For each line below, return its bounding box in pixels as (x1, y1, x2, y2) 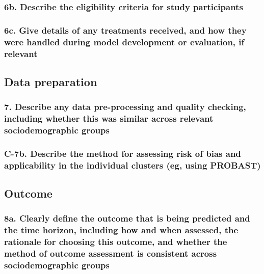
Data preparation (4, 73, 97, 89)
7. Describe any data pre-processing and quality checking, (4, 100, 246, 113)
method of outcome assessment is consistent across (4, 247, 217, 260)
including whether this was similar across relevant (4, 112, 214, 125)
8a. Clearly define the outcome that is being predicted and (4, 212, 250, 225)
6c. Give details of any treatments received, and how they (4, 23, 247, 36)
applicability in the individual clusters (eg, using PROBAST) (4, 158, 261, 171)
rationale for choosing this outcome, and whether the (4, 235, 227, 248)
